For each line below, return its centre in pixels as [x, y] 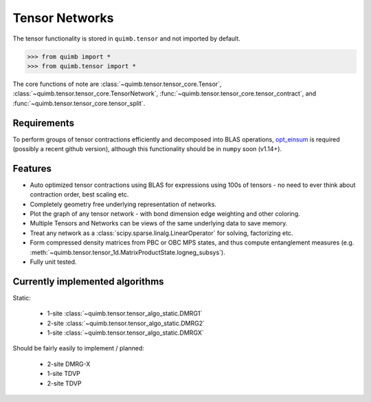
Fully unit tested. [53, 262]
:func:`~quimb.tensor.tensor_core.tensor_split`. [79, 103]
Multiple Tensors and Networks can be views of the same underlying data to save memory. [159, 223]
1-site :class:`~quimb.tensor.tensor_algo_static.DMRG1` [125, 313]
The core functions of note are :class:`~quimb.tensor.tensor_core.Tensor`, [117, 84]
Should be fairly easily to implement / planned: [78, 348]
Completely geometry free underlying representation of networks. [123, 204]
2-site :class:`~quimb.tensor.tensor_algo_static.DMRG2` [126, 323]
